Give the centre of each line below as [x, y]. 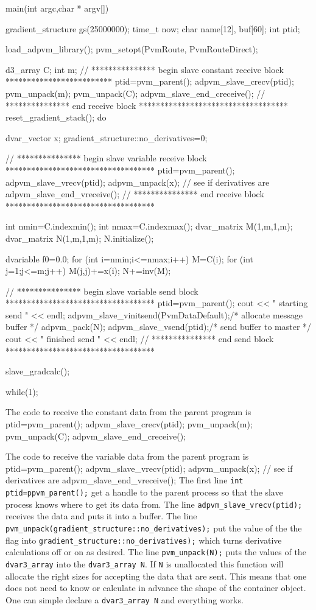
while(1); [22, 391]
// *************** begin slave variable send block [102, 291]
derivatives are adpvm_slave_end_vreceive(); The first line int [125, 480]
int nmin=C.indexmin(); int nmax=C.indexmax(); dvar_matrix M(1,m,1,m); [149, 226]
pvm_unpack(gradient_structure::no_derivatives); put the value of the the [154, 528]
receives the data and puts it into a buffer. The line [101, 516]
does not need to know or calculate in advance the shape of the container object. [156, 588]
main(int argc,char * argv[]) [57, 8]
